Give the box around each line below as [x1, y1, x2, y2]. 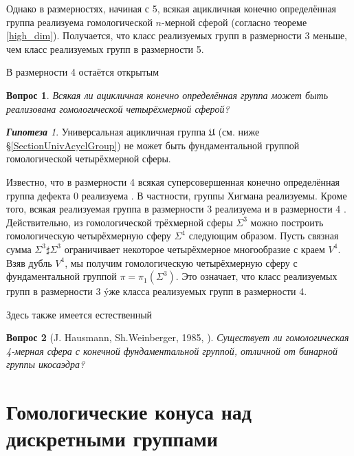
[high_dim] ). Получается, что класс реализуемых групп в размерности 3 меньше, [6, 28, 348, 43]
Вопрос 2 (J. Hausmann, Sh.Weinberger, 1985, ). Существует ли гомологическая [6, 330, 349, 345]
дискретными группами [6, 424, 218, 453]
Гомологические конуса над [6, 398, 252, 426]
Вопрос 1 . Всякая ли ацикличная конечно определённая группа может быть [6, 87, 328, 102]
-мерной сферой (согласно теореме [162, 14, 307, 29]
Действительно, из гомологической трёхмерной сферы [6, 215, 233, 229]
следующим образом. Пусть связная [188, 228, 339, 243]
